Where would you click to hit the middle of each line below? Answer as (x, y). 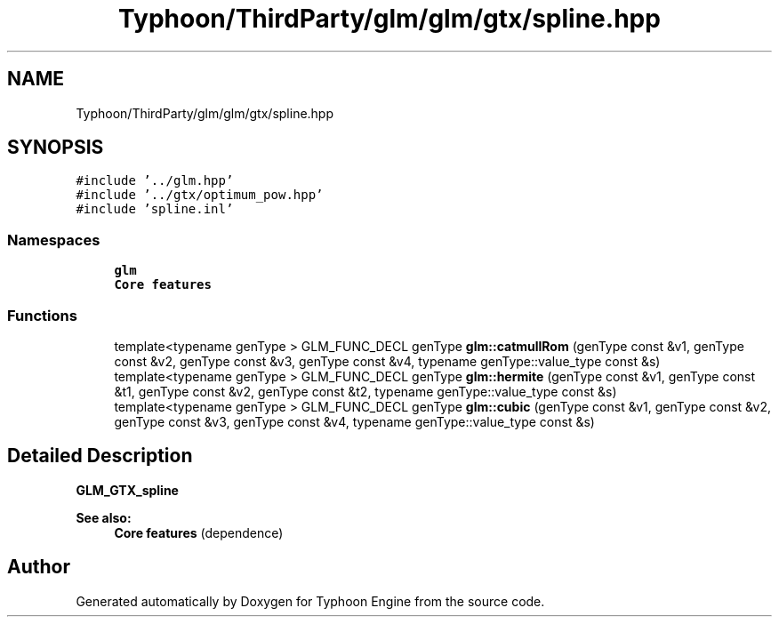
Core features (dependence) (199, 532)
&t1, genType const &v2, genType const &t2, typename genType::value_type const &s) (365, 391)
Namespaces (54, 240)
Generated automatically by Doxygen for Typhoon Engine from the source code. (310, 601)
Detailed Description (100, 456)
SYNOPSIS (56, 148)
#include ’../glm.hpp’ (155, 181)
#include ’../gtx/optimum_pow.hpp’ (200, 195)
